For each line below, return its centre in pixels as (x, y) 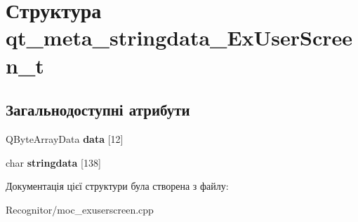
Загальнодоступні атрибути (98, 110)
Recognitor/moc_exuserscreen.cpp (80, 209)
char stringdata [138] (53, 162)
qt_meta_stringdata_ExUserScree (179, 37)
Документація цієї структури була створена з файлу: (117, 186)
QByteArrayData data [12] (65, 138)
